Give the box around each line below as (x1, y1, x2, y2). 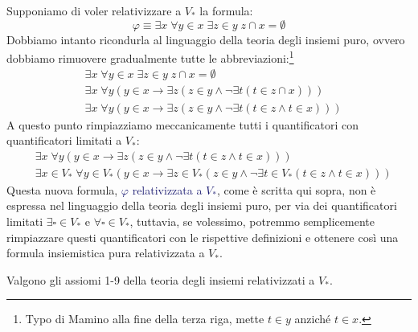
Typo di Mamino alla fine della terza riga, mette (25, 310, 264, 327)
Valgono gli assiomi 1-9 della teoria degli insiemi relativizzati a (6, 271, 315, 288)
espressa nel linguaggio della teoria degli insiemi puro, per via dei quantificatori (6, 197, 397, 214)
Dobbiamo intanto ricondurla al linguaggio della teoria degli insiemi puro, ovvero (6, 31, 405, 47)
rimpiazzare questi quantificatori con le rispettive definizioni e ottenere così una (6, 228, 399, 245)
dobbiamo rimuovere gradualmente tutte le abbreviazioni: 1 (6, 47, 294, 66)
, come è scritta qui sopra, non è (216, 181, 376, 198)
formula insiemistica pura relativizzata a (6, 244, 205, 261)
